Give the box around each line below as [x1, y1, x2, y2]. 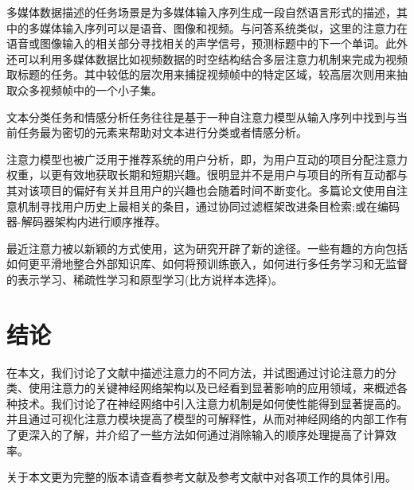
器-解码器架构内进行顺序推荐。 [6, 213, 166, 230]
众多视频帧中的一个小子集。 [17, 81, 162, 98]
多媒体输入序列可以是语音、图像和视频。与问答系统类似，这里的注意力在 [28, 19, 408, 36]
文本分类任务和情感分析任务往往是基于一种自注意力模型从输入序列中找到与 [6, 108, 396, 125]
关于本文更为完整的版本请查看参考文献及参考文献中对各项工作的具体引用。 [6, 469, 396, 485]
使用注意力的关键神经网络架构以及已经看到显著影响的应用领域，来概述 [28, 379, 396, 396]
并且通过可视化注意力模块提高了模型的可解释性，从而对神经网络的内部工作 [6, 410, 396, 427]
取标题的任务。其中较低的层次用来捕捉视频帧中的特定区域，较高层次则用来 [6, 66, 396, 83]
